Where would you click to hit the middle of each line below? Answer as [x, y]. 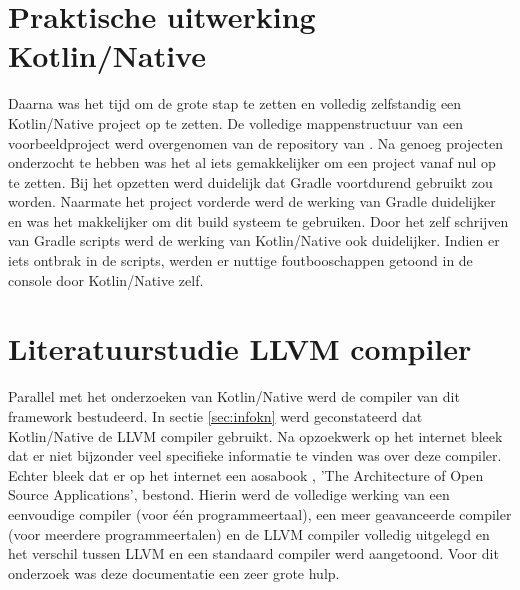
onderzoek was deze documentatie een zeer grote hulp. [174, 572]
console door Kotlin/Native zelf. [106, 279]
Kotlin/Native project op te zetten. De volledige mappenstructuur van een [235, 122]
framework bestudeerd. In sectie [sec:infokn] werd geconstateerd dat [215, 415]
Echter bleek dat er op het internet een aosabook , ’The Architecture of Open [246, 474]
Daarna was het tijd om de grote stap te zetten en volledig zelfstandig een [235, 103]
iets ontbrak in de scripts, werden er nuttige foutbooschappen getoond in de [240, 260]
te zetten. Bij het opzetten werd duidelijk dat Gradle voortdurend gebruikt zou [250, 181]
